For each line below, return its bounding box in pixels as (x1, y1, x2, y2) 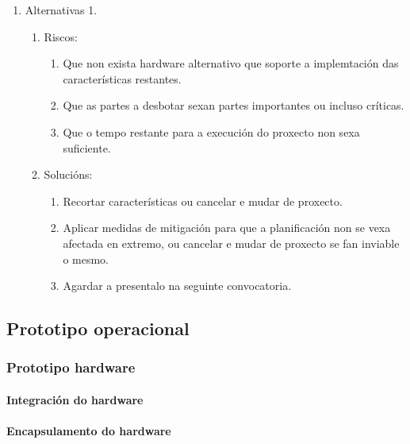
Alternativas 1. (25, 2, 98, 17)
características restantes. (63, 70, 182, 87)
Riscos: (44, 28, 78, 44)
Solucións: (44, 166, 93, 183)
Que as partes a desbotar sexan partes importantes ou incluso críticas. (63, 97, 404, 114)
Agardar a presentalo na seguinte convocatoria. (63, 277, 292, 294)
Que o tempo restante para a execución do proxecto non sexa (63, 123, 360, 140)
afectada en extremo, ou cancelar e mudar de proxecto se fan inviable (63, 234, 400, 251)
